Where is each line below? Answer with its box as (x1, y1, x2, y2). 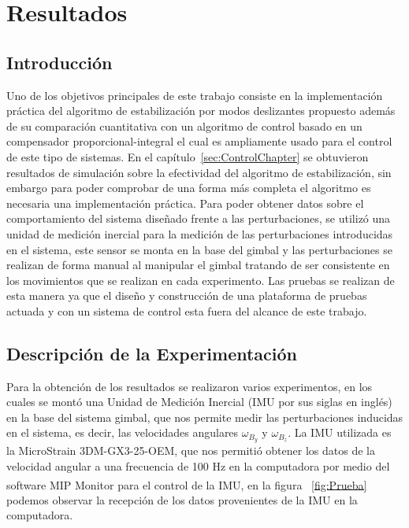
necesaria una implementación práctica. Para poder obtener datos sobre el (6, 194, 364, 211)
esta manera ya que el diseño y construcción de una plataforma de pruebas (6, 287, 367, 304)
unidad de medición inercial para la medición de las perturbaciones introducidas (6, 225, 393, 242)
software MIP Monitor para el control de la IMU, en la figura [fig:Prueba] (6, 476, 367, 493)
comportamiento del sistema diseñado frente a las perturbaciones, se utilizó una (6, 210, 391, 227)
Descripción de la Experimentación (6, 341, 297, 365)
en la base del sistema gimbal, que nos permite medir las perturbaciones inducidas (6, 408, 403, 425)
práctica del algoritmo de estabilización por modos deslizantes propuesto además (6, 102, 396, 119)
